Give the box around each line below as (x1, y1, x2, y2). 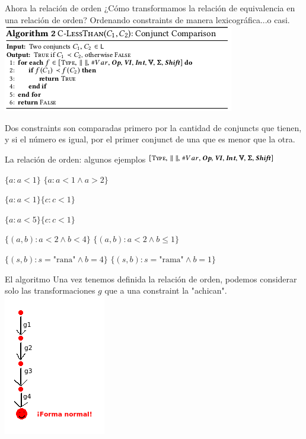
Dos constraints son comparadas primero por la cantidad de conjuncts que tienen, (5, 121, 302, 133)
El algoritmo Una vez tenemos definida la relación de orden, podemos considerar (5, 272, 297, 285)
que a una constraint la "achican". (104, 284, 227, 297)
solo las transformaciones (5, 284, 95, 297)
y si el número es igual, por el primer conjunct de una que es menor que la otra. (5, 133, 295, 145)
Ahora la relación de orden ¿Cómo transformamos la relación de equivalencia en (5, 2, 295, 14)
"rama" (159, 255, 184, 264)
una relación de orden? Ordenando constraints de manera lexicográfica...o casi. (5, 13, 290, 26)
